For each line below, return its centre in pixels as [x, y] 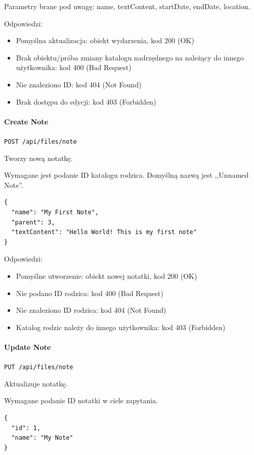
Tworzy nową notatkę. [38, 158]
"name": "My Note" [42, 438]
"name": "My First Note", [55, 212]
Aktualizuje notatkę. [36, 383]
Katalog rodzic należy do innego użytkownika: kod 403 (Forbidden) [121, 327]
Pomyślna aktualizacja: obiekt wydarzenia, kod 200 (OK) [105, 40]
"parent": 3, [33, 222]
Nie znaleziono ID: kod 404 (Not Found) [79, 84]
